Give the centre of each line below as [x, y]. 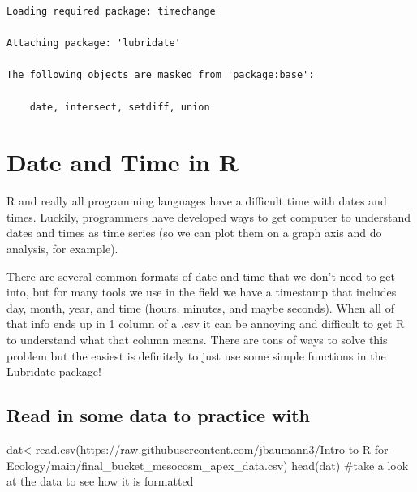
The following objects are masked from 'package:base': [161, 75]
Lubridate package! [54, 371]
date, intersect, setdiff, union [120, 107]
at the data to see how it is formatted [100, 481]
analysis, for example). [62, 249]
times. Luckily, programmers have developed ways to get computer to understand [209, 216]
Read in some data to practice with [158, 415]
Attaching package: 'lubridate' [94, 43]
